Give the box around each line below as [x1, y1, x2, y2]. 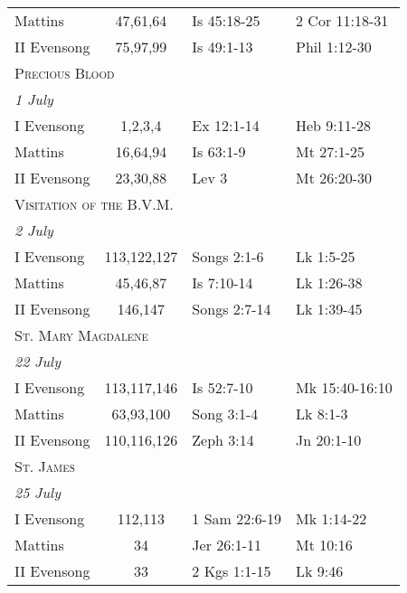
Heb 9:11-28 [296, 115, 372, 136]
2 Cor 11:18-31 [296, 10, 389, 31]
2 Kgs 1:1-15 [192, 560, 271, 581]
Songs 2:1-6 [192, 246, 264, 267]
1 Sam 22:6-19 [192, 508, 281, 529]
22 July [14, 351, 61, 372]
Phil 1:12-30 [296, 36, 372, 57]
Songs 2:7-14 [192, 298, 271, 319]
